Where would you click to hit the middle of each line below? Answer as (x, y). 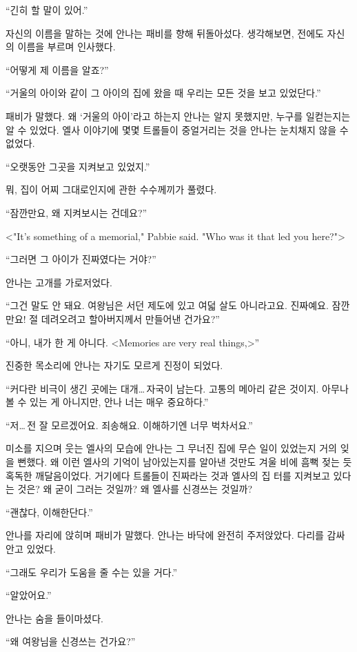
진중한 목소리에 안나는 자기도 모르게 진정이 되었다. (114, 365)
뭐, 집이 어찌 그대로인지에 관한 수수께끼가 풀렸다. (111, 189)
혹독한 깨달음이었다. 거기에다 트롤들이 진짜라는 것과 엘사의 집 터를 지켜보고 (168, 475)
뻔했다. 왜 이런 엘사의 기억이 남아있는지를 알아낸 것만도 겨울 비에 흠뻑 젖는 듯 (185, 462)
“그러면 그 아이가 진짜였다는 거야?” (81, 259)
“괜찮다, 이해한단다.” (49, 512)
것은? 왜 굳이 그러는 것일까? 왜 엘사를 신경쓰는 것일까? (135, 489)
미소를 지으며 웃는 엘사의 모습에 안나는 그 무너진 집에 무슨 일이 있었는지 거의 (171, 448)
